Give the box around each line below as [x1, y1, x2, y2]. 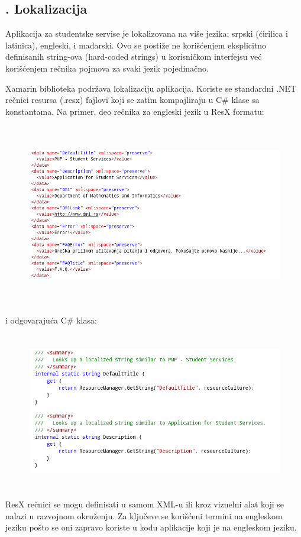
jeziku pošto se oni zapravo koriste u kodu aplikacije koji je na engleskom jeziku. [5, 521, 297, 533]
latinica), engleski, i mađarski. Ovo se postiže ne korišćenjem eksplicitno [5, 38, 267, 51]
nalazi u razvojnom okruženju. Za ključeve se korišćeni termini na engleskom [5, 509, 283, 522]
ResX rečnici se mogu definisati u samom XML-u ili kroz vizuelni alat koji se [5, 498, 284, 510]
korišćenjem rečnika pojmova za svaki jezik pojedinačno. [5, 62, 209, 74]
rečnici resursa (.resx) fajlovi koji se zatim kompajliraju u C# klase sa [5, 93, 260, 106]
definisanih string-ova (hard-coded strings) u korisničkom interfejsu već [5, 50, 262, 63]
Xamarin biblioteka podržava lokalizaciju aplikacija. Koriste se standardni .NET [5, 82, 297, 94]
